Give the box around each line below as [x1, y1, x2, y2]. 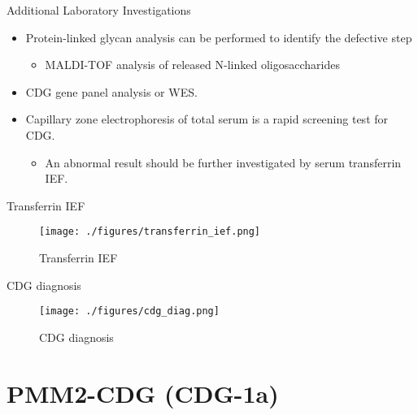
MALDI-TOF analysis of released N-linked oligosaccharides [45, 56, 340, 73]
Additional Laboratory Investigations [7, 2, 191, 18]
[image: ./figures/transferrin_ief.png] [39, 226, 261, 238]
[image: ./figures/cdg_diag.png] [39, 305, 220, 318]
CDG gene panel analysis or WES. [25, 83, 198, 100]
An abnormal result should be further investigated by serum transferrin [45, 153, 402, 171]
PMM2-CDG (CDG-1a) [7, 376, 279, 409]
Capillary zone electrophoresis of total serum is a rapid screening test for [25, 110, 389, 128]
